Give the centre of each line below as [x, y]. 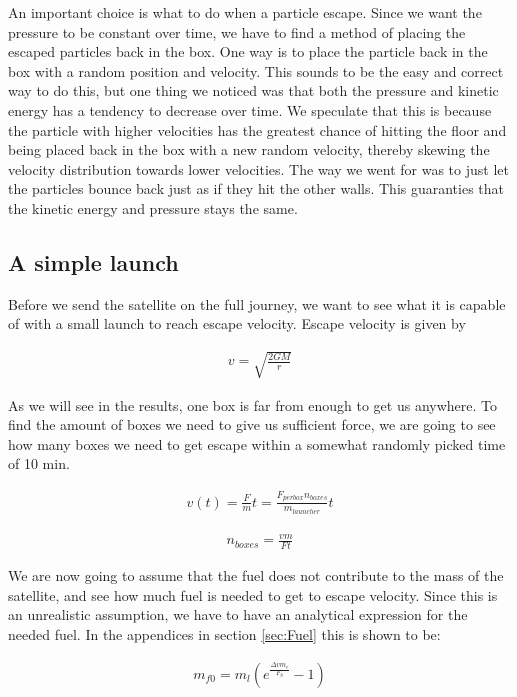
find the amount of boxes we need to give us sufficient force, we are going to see [252, 424]
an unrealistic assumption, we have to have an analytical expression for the [238, 614]
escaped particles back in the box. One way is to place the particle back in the [248, 51]
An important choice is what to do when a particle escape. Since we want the [245, 12]
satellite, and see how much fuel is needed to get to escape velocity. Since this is [253, 594]
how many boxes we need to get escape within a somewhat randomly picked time [257, 443]
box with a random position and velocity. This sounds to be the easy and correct [256, 70]
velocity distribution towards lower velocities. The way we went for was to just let [258, 168]
